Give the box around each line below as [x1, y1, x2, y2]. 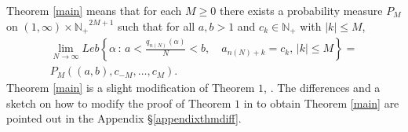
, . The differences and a [264, 79, 381, 96]
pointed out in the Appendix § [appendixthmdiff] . [6, 110, 242, 126]
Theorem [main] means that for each [6, 2, 182, 18]
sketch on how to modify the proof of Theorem [6, 94, 231, 111]
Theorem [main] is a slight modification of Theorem [6, 79, 255, 96]
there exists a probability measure [219, 2, 383, 18]
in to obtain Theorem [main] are [243, 94, 399, 111]
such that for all [118, 17, 195, 34]
